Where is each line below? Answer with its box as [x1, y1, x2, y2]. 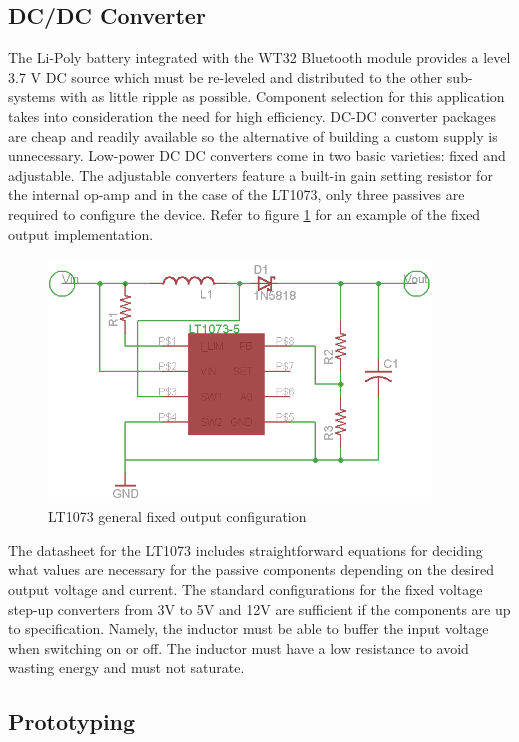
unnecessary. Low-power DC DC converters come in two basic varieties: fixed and [8, 145, 506, 166]
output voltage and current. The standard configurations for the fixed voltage [8, 578, 483, 599]
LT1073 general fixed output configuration [48, 506, 307, 527]
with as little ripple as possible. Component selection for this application [59, 86, 505, 107]
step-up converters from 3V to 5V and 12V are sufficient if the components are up [8, 598, 511, 619]
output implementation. [8, 223, 154, 244]
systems [8, 86, 56, 107]
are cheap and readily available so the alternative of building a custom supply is [8, 125, 498, 146]
